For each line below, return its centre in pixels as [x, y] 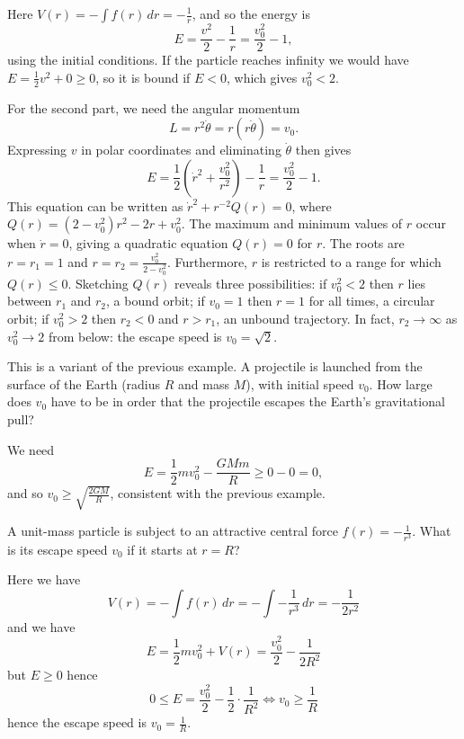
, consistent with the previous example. [218, 493]
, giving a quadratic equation [148, 243]
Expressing [37, 150]
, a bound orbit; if [155, 301]
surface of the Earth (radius [84, 383]
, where [312, 205]
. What [432, 531]
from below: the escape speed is [135, 336]
